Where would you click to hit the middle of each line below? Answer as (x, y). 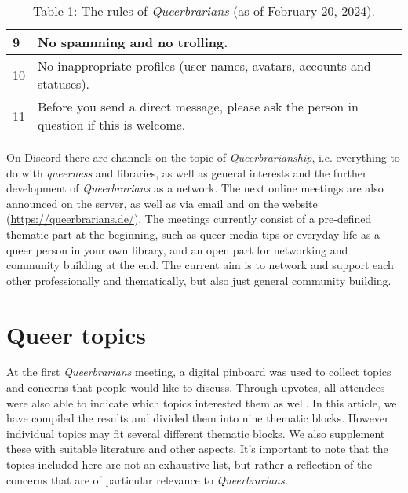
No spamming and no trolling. (133, 42)
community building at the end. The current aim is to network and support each (200, 265)
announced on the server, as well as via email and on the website (162, 203)
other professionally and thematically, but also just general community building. (199, 280)
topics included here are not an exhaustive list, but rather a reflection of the (189, 464)
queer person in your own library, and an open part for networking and (177, 249)
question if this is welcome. (112, 124)
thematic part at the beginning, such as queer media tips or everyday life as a (193, 234)
